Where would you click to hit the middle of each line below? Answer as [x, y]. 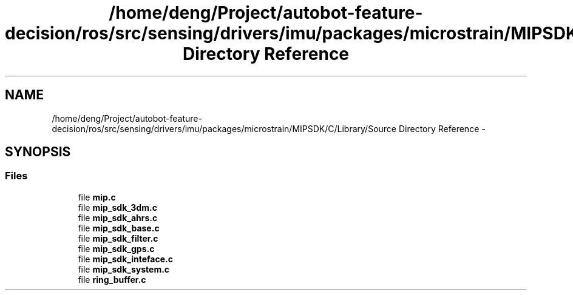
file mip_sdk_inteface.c [125, 259]
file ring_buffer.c [112, 279]
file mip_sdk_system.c [124, 269]
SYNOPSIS [38, 152]
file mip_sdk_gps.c [116, 248]
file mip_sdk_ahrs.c [118, 217]
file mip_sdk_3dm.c [117, 207]
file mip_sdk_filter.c [118, 238]
